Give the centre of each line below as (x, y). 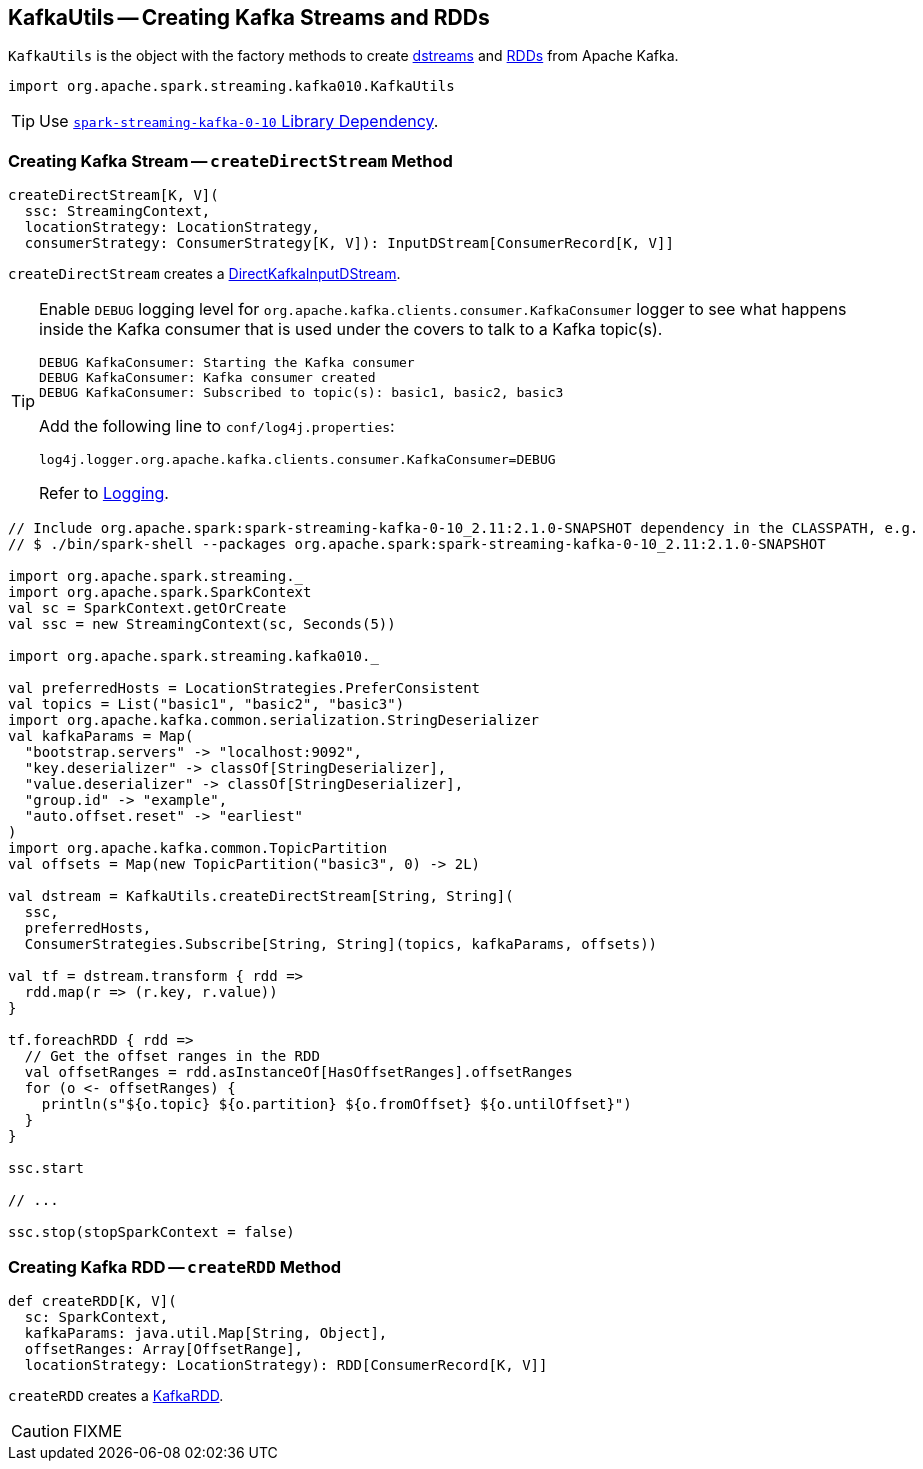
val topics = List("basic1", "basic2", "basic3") (206, 704)
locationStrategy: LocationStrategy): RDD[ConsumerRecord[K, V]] (286, 1364)
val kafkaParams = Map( (101, 736)
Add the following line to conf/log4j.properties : (217, 426)
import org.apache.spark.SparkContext (160, 592)
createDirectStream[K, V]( (113, 195)
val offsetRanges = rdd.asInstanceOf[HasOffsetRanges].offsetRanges (298, 1072)
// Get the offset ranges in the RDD (172, 1056)
